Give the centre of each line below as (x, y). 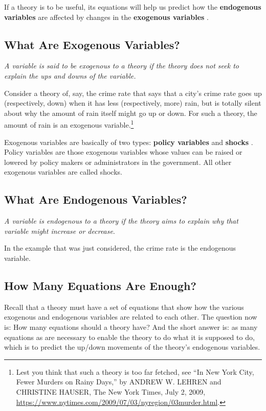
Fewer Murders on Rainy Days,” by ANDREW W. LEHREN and (119, 382)
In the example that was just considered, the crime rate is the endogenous (120, 248)
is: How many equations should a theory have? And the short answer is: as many (131, 327)
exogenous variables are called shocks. (63, 172)
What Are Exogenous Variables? (92, 44)
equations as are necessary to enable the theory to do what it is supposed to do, (129, 337)
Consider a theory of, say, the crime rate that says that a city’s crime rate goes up (133, 93)
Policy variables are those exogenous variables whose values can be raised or (123, 152)
